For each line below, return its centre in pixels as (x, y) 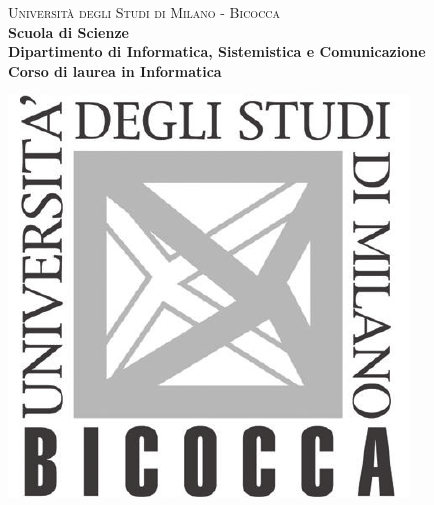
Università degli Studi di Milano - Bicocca (144, 12)
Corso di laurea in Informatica (115, 70)
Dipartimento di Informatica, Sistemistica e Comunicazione (217, 51)
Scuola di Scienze (68, 31)
